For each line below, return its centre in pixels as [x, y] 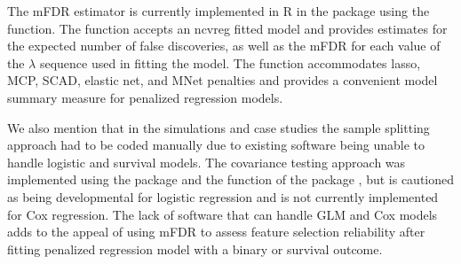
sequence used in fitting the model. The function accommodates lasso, [230, 62]
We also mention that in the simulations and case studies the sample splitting [219, 127]
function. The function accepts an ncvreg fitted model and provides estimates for [227, 28]
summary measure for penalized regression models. [145, 97]
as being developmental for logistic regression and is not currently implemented [223, 196]
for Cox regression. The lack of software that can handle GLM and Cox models [223, 214]
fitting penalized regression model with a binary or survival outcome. [195, 248]
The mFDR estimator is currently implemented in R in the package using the [219, 11]
